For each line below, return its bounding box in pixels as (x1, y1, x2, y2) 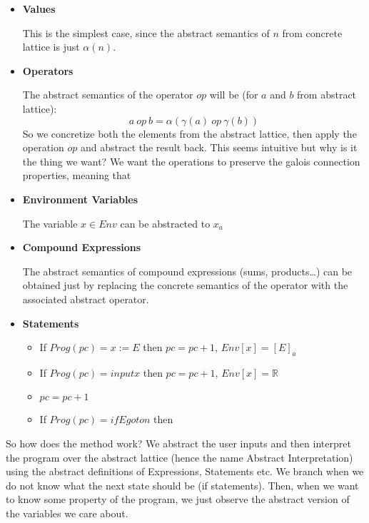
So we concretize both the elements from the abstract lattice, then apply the (22, 126, 357, 141)
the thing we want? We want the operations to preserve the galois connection (22, 153, 360, 168)
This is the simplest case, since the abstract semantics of (22, 25, 270, 40)
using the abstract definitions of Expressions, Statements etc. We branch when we (6, 464, 364, 479)
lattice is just (22, 39, 80, 54)
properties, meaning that (22, 168, 131, 183)
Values (22, 1, 56, 16)
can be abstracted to (120, 215, 211, 230)
